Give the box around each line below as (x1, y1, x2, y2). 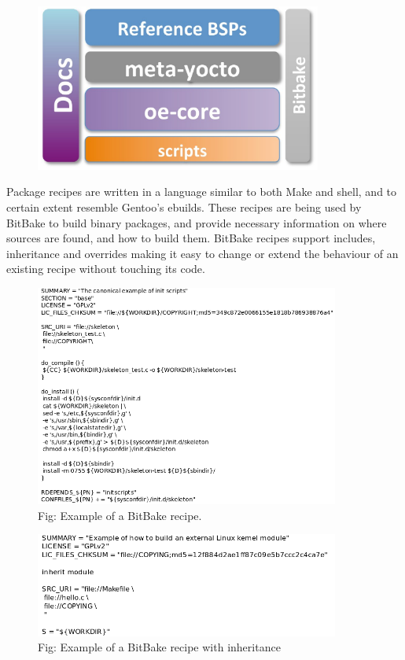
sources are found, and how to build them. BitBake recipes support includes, (6, 230, 376, 246)
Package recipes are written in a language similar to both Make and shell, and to (6, 183, 397, 200)
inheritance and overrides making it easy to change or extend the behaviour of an (6, 245, 399, 261)
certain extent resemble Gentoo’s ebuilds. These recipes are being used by (6, 199, 362, 216)
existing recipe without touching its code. (6, 260, 205, 277)
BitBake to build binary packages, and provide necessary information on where (6, 214, 387, 230)
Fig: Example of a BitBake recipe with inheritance (38, 639, 281, 655)
